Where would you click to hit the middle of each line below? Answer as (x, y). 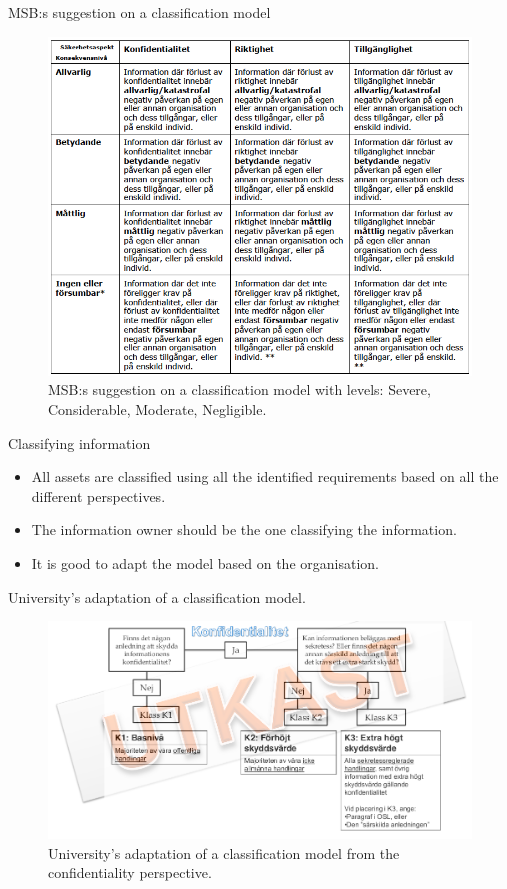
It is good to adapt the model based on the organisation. (205, 563)
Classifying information (79, 442)
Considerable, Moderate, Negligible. (157, 409)
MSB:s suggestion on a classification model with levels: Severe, (239, 389)
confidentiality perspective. (130, 872)
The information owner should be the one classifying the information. (244, 529)
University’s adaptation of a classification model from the (224, 852)
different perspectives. (98, 495)
